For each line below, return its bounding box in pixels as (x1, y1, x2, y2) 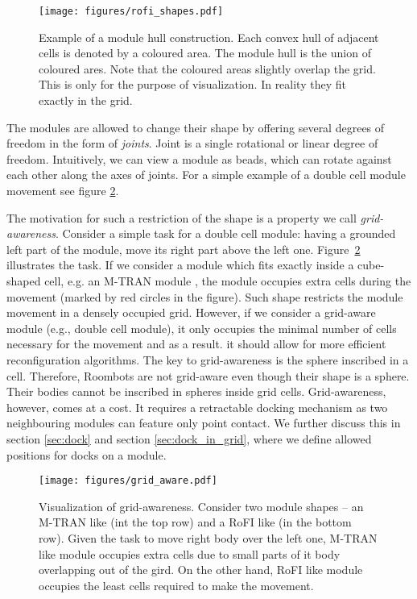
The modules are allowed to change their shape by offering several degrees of (6, 119, 385, 135)
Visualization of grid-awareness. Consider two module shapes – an (39, 497, 364, 514)
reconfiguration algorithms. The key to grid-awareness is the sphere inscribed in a (6, 351, 409, 368)
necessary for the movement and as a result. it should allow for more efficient (6, 335, 386, 352)
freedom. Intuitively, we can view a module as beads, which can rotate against (6, 150, 392, 167)
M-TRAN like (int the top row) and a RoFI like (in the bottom (39, 514, 352, 530)
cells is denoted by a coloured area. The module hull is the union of (39, 44, 371, 61)
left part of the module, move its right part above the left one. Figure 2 (6, 240, 361, 257)
